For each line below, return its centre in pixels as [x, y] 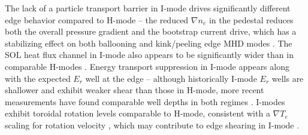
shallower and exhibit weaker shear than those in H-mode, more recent [135, 90]
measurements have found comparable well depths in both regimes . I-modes [145, 101]
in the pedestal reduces [251, 19]
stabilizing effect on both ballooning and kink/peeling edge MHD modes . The [149, 43]
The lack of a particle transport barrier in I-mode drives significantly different [148, 8]
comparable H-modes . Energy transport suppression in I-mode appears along [147, 66]
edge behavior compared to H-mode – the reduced [97, 19]
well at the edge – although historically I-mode [171, 78]
